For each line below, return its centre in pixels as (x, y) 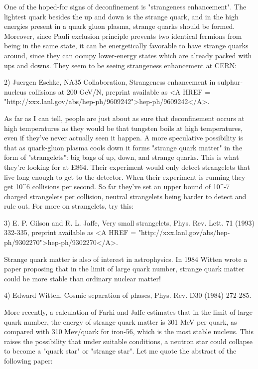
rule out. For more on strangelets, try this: (69, 206)
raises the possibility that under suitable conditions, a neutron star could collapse (128, 341)
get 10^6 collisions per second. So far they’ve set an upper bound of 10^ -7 (117, 186)
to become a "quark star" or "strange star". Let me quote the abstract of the (120, 351)
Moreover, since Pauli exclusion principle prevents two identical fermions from (123, 36)
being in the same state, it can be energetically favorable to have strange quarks (126, 46)
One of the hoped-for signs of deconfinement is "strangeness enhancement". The (125, 6)
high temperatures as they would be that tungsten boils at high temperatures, (123, 128)
